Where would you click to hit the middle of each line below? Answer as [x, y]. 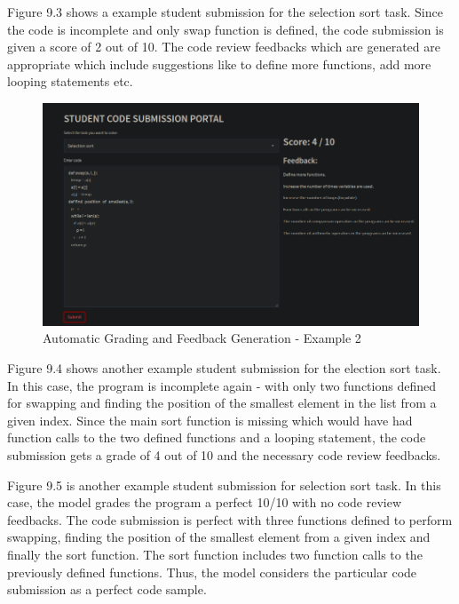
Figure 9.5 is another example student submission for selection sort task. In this [224, 485]
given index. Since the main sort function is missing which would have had [210, 420]
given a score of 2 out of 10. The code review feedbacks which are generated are [224, 47]
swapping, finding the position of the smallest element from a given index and [219, 537]
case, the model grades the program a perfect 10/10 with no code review [205, 502]
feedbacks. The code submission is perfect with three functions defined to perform [230, 519]
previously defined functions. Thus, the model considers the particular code [212, 572]
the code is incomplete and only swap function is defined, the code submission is [226, 29]
